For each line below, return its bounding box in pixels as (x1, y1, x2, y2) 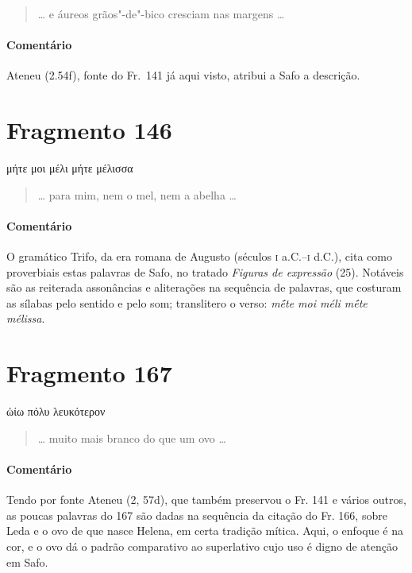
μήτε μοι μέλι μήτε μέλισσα (6, 160, 133, 176)
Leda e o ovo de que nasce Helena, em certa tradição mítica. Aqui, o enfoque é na (6, 522, 403, 539)
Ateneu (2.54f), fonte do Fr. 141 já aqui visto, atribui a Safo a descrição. (6, 67, 360, 83)
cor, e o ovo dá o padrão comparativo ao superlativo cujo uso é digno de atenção (6, 537, 399, 554)
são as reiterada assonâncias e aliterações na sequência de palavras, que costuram (6, 279, 402, 296)
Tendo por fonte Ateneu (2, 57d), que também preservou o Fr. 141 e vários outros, (6, 491, 406, 508)
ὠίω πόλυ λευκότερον (6, 403, 106, 420)
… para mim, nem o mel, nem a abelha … (37, 186, 237, 203)
